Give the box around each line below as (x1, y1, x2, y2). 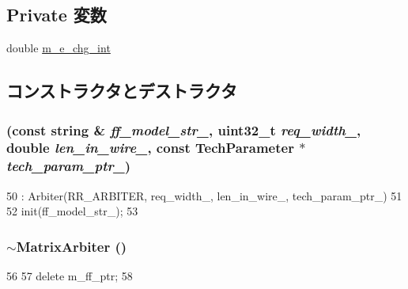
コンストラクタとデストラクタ (6, 78, 237, 103)
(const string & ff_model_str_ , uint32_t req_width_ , (6, 120, 361, 139)
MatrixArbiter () (16, 236, 127, 256)
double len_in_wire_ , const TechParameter (6, 138, 294, 158)
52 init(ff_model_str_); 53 (6, 203, 138, 219)
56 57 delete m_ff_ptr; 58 (6, 268, 133, 284)
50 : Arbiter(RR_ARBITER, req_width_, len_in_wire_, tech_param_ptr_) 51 (6, 187, 402, 203)
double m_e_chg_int (6, 40, 111, 56)
